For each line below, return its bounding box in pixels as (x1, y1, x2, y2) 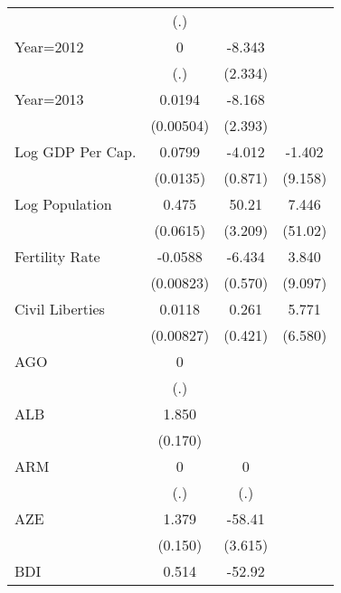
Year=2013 (14, 89, 84, 109)
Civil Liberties (14, 298, 105, 319)
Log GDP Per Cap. (14, 141, 137, 162)
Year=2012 (14, 36, 84, 57)
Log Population (14, 193, 112, 214)
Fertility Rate (14, 246, 100, 267)
